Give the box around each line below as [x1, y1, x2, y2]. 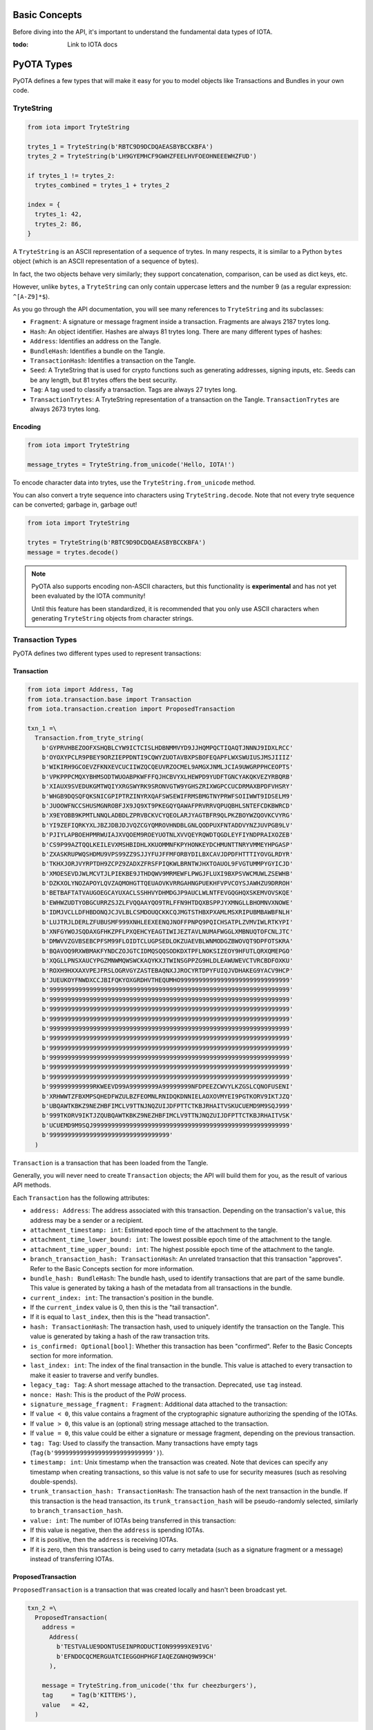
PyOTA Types [12, 58, 73, 70]
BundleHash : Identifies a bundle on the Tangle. [30, 347, 165, 355]
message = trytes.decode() [27, 548, 119, 556]
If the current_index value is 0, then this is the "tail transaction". [30, 1303, 219, 1311]
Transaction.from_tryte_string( [35, 734, 144, 742]
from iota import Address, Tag [27, 686, 134, 693]
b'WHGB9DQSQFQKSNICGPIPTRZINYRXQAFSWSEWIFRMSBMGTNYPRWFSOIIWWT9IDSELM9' [41, 792, 294, 800]
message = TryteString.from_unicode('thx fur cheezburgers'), [41, 1682, 257, 1689]
